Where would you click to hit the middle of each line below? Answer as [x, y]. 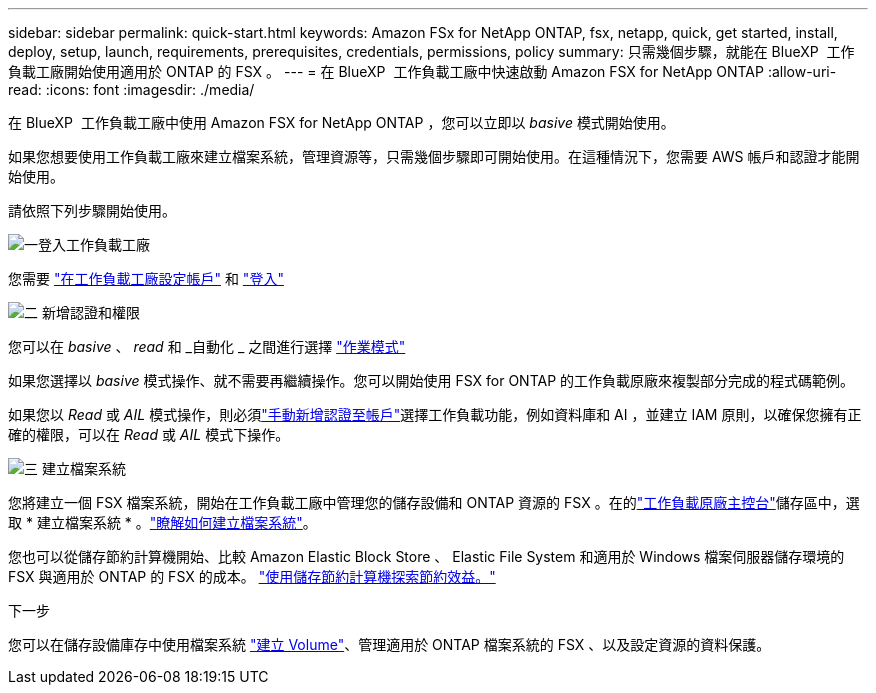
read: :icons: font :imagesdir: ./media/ [131, 89]
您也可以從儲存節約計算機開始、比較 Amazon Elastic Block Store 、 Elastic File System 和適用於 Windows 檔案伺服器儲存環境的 [426, 556]
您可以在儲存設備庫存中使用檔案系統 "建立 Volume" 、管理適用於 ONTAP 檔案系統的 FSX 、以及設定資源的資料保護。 [389, 644]
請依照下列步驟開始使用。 [92, 210]
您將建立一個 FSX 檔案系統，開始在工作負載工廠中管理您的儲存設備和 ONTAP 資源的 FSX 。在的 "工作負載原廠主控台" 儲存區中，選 [434, 502]
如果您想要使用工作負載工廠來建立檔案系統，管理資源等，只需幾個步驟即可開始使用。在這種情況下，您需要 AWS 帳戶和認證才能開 [434, 156]
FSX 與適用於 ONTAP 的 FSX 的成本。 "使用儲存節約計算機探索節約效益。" [252, 576]
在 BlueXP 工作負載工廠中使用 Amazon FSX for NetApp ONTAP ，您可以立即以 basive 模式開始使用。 [341, 122]
